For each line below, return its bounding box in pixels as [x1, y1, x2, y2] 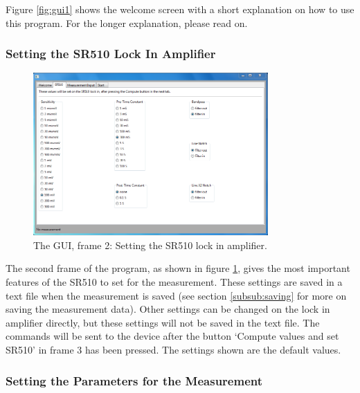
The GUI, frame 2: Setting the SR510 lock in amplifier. [33, 237, 267, 252]
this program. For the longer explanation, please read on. [6, 15, 248, 30]
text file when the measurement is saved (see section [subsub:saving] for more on [6, 288, 347, 302]
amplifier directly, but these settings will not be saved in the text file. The [6, 315, 320, 329]
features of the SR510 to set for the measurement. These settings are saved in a [6, 275, 343, 289]
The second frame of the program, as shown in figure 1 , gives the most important [6, 261, 350, 275]
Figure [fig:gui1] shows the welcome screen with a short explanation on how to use [6, 2, 354, 16]
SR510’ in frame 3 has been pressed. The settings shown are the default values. [6, 342, 341, 356]
